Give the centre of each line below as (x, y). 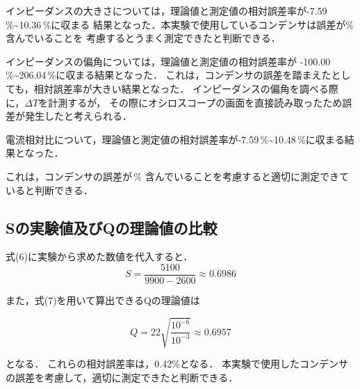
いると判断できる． (49, 190)
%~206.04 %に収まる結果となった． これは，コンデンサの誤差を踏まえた (169, 75)
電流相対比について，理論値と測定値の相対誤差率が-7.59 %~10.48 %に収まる (175, 139)
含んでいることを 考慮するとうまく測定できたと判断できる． (143, 38)
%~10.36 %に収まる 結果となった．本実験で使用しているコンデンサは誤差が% (180, 24)
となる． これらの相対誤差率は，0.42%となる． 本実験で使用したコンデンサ (177, 364)
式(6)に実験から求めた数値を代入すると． (99, 256)
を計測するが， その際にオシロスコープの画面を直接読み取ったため (190, 102)
